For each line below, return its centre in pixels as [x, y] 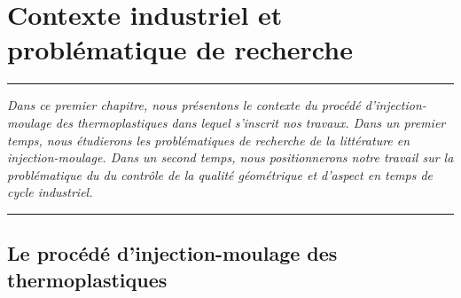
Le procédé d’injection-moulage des [172, 253]
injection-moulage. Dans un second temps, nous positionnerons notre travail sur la [230, 157]
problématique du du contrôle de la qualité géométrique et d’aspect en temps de [220, 174]
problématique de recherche [180, 49]
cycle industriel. [50, 192]
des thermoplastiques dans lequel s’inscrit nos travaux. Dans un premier [250, 122]
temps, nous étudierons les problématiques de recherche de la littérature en [209, 140]
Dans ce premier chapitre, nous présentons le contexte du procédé [184, 105]
